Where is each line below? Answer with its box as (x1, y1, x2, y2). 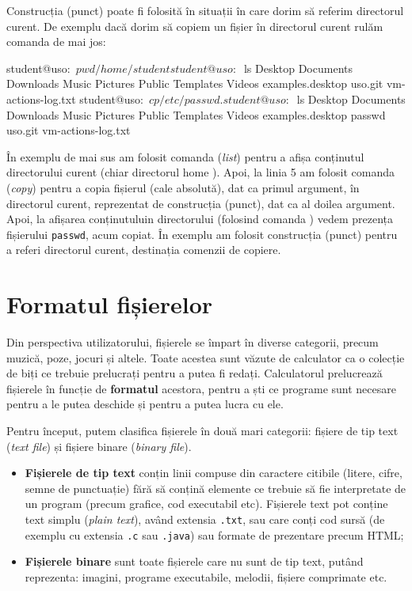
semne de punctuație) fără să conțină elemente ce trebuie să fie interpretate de (25, 479, 406, 496)
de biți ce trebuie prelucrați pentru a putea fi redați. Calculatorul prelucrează (6, 365, 383, 381)
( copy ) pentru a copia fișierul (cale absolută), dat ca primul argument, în (6, 179, 360, 195)
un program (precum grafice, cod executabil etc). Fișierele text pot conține (25, 495, 388, 512)
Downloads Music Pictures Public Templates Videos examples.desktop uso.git (6, 75, 383, 92)
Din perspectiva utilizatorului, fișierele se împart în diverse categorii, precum (6, 334, 379, 350)
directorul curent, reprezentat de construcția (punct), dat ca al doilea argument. (6, 195, 395, 211)
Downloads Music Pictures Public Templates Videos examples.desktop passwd (6, 106, 386, 123)
